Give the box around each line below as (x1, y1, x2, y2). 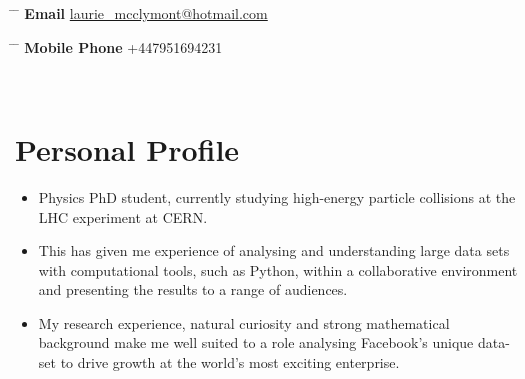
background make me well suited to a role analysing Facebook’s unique (38, 332, 474, 353)
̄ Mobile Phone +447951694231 (15, 36, 223, 57)
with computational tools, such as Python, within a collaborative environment (38, 259, 518, 280)
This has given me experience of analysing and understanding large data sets (38, 240, 510, 261)
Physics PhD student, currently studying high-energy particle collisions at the (38, 186, 516, 207)
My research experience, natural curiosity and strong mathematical (38, 312, 450, 333)
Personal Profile (15, 128, 240, 169)
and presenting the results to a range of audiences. (38, 279, 348, 300)
